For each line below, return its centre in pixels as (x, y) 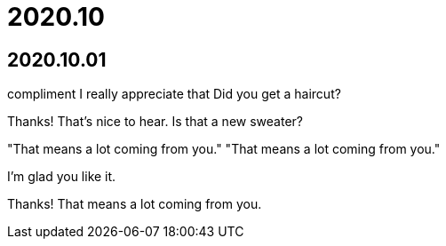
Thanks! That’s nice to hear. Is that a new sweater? (155, 122)
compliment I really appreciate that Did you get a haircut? (174, 94)
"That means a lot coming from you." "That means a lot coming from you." (224, 149)
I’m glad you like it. (62, 177)
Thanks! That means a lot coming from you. (135, 204)
